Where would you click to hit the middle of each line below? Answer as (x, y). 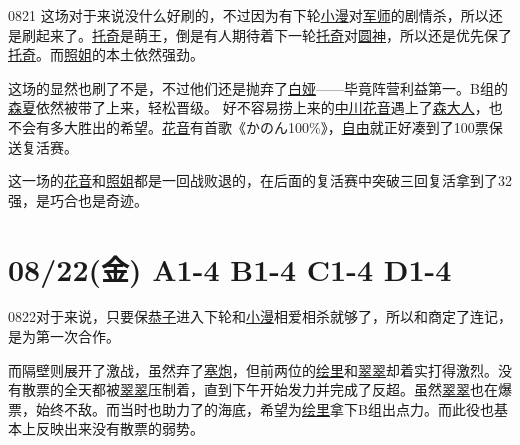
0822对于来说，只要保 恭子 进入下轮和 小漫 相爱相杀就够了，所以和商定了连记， (260, 316)
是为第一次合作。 (64, 336)
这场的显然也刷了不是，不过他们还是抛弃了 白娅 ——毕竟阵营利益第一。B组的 (258, 87)
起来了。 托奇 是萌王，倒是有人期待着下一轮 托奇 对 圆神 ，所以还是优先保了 (273, 34)
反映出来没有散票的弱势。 (119, 428)
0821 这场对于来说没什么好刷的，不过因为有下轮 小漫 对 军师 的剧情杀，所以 (248, 15)
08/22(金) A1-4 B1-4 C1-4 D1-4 (230, 268)
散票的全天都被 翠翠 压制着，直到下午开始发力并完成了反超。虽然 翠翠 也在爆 (266, 389)
